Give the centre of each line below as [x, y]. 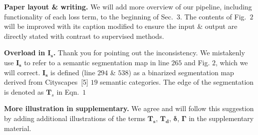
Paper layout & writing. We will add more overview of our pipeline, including [128, 6]
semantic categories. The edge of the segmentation [177, 82]
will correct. [22, 72]
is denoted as [24, 91]
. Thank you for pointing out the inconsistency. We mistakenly [149, 53]
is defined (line [73, 72]
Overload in [25, 53]
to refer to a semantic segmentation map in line [97, 62]
